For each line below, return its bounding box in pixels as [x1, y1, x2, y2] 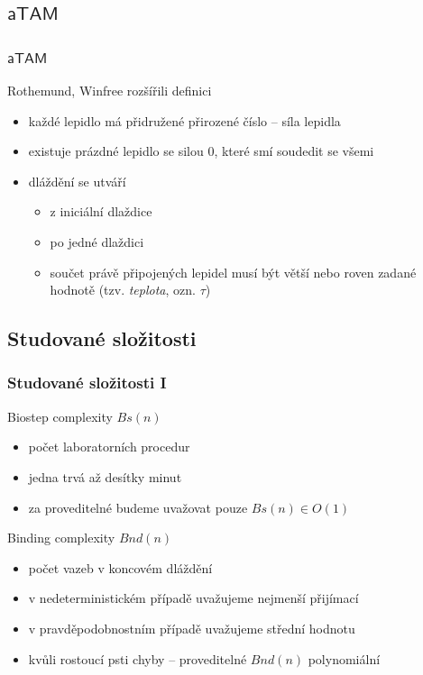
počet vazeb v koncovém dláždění [28, 558, 213, 577]
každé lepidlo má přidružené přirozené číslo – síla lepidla [28, 111, 341, 130]
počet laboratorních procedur [28, 437, 190, 456]
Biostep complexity [7, 406, 113, 425]
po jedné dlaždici [50, 232, 144, 251]
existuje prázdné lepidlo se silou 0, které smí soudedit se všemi [28, 141, 374, 160]
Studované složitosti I [7, 371, 167, 394]
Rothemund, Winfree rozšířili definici [7, 81, 212, 99]
